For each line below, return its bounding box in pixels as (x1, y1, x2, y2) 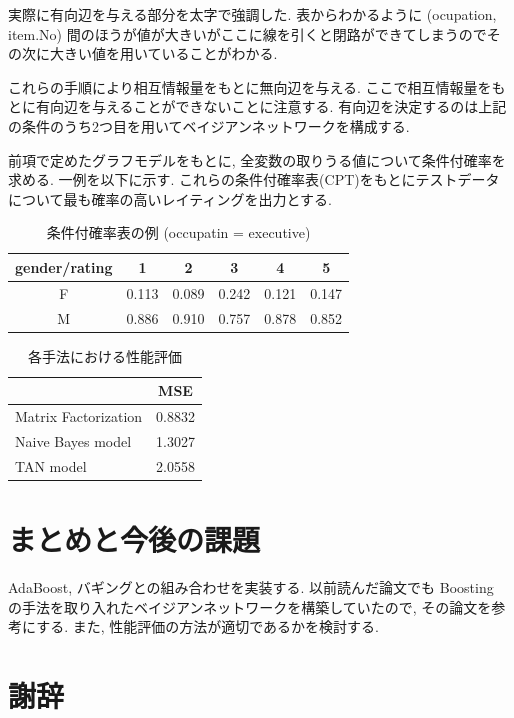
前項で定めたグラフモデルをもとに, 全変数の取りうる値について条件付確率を (8, 149, 506, 170)
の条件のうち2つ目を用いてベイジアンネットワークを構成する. (8, 115, 410, 136)
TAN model (15, 455, 87, 476)
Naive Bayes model (15, 431, 132, 451)
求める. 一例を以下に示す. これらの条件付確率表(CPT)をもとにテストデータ (8, 169, 500, 190)
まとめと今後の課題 (8, 519, 261, 560)
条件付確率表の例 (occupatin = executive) (46, 222, 311, 243)
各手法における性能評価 (27, 345, 182, 366)
